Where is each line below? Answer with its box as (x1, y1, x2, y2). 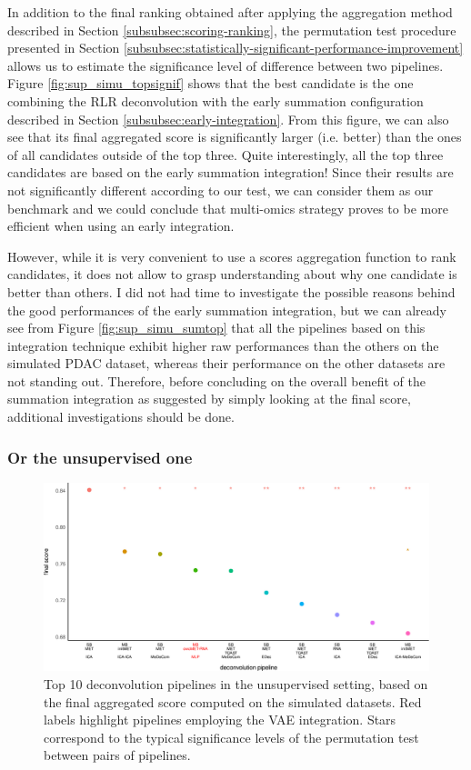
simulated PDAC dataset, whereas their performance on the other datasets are (7, 354, 446, 373)
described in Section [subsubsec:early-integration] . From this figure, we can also (7, 109, 449, 128)
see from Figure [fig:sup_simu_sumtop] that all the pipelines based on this (7, 318, 426, 337)
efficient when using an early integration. (7, 216, 235, 235)
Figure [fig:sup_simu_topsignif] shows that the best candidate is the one (7, 74, 414, 93)
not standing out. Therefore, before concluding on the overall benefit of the (7, 371, 426, 390)
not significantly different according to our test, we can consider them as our (7, 180, 434, 199)
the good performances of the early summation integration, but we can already (7, 300, 446, 319)
